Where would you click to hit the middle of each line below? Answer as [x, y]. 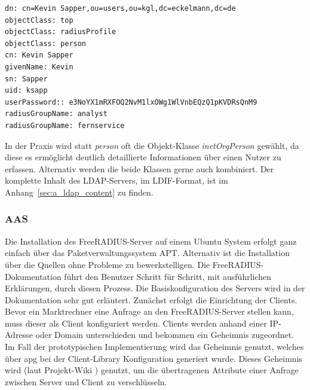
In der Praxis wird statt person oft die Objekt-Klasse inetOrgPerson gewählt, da [152, 145]
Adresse [19, 335]
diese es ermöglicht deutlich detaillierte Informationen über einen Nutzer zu [143, 157]
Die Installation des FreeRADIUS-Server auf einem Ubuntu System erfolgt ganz [151, 241]
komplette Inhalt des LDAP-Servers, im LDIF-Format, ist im [116, 180]
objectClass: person [46, 43]
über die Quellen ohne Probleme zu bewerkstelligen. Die [108, 264]
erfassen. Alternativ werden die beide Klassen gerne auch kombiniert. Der [139, 168]
